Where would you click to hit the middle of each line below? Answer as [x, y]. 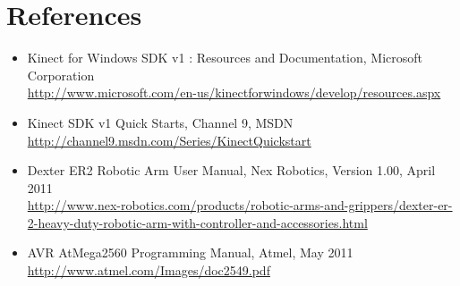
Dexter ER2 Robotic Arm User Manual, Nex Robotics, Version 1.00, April [231, 170]
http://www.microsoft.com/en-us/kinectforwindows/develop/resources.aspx [234, 93]
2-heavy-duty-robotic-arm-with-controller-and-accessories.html [197, 222]
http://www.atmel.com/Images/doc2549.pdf [149, 270]
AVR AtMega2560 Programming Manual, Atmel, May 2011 [190, 252]
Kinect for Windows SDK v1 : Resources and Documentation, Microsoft [225, 58]
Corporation [61, 75]
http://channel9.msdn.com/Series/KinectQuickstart [169, 140]
